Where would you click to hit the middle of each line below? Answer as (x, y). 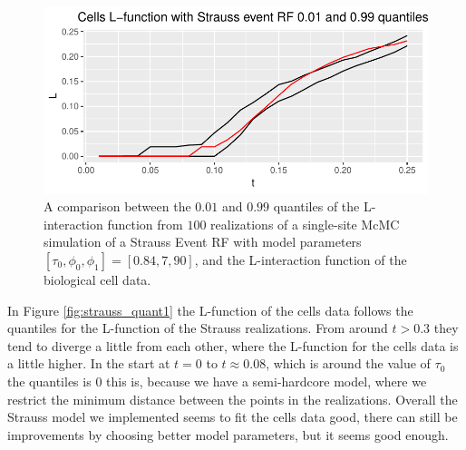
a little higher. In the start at (89, 363)
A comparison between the (117, 206)
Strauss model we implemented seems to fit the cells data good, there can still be (233, 417)
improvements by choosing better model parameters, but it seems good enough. (228, 434)
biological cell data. (97, 279)
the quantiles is (49, 381)
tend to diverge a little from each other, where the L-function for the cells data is (233, 345)
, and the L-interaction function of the (301, 259)
